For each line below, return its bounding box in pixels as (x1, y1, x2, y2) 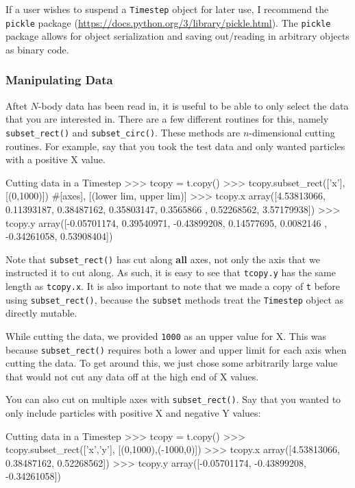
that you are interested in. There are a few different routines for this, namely (5, 112, 329, 126)
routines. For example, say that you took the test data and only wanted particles (5, 138, 345, 153)
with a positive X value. (5, 152, 106, 167)
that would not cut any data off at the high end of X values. (5, 369, 259, 383)
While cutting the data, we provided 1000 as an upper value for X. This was (5, 328, 327, 343)
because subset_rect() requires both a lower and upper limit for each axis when (5, 342, 347, 356)
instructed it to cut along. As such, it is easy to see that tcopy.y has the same (5, 265, 336, 280)
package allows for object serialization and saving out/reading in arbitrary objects (5, 29, 350, 43)
